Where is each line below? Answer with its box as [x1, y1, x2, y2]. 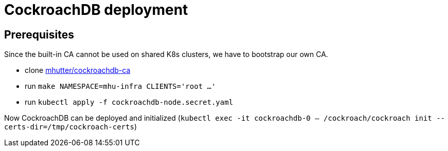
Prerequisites [4, 28, 74, 41]
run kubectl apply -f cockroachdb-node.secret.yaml [25, 98, 234, 107]
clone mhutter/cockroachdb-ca [25, 66, 131, 75]
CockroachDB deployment [4, 1, 188, 18]
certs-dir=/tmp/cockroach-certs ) [4, 122, 137, 131]
